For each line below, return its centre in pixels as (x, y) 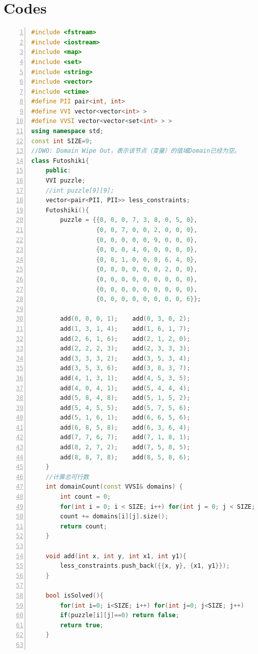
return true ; (82, 625)
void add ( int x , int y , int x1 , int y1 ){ (116, 556)
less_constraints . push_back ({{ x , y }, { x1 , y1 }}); (145, 566)
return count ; (84, 526)
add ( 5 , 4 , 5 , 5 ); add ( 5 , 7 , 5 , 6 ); (125, 408)
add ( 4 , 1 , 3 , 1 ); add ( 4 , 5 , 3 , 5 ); (125, 378)
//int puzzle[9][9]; (80, 190)
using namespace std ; (68, 131)
